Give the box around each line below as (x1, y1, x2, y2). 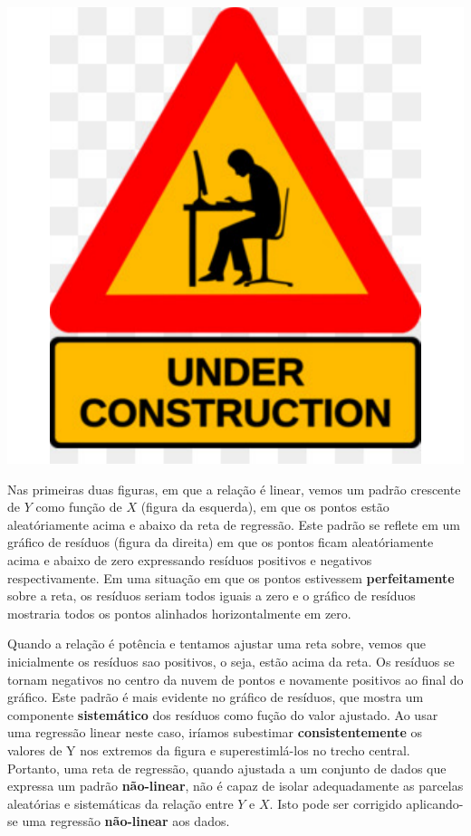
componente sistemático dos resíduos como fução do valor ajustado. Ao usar (7, 705, 438, 724)
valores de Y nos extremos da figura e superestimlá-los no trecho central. (7, 740, 410, 759)
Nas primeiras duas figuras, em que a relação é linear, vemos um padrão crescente (7, 479, 461, 498)
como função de (35, 497, 122, 516)
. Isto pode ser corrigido (269, 793, 402, 812)
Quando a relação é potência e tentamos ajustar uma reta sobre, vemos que (7, 634, 427, 653)
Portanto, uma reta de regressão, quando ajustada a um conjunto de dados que (7, 758, 447, 777)
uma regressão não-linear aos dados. (22, 812, 230, 831)
